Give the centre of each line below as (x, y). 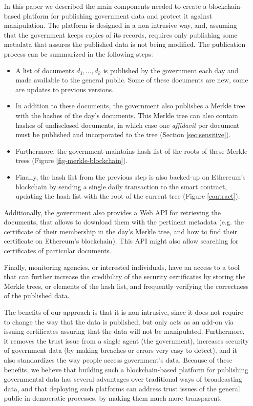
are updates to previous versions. (64, 89)
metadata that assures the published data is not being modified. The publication (125, 44)
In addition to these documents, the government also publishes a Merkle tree (130, 106)
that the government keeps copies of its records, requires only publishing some (121, 34)
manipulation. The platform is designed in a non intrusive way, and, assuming (121, 25)
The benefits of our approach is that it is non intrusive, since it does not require (124, 312)
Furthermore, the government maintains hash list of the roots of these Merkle (131, 151)
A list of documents (45, 70)
